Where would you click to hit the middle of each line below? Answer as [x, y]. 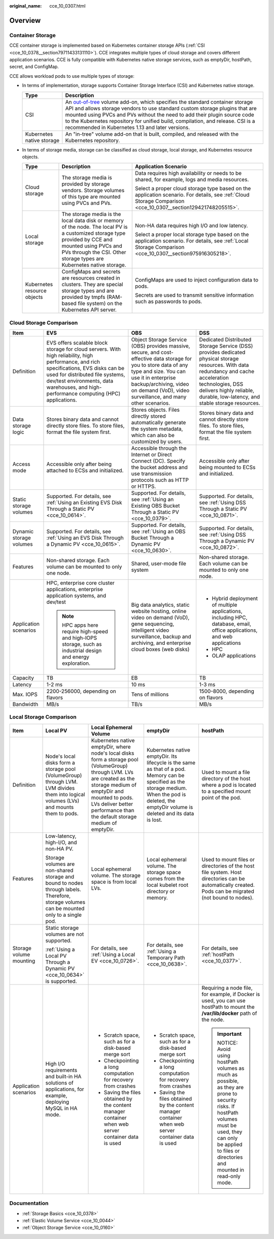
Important [229, 1034]
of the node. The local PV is [95, 227]
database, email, [231, 624]
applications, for [65, 1089]
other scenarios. [151, 403]
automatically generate [159, 423]
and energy [76, 657]
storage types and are [88, 291]
